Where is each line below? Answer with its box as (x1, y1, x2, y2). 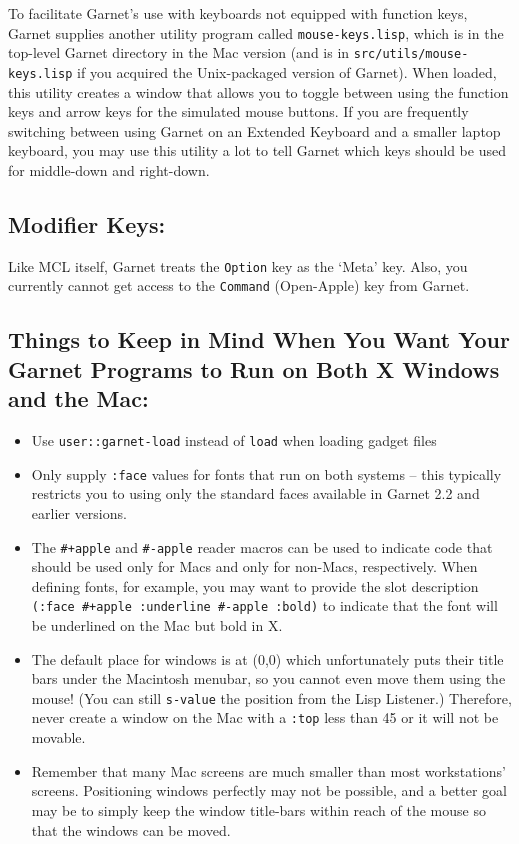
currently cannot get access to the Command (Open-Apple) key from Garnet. (8, 275, 470, 296)
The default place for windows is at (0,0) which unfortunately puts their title (31, 648, 504, 669)
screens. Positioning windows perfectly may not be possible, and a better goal (31, 780, 508, 801)
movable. (31, 727, 86, 748)
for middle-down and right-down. (8, 159, 210, 180)
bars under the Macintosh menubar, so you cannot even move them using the (31, 668, 506, 689)
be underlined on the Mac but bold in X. (31, 615, 283, 636)
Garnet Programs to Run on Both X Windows (8, 353, 500, 384)
